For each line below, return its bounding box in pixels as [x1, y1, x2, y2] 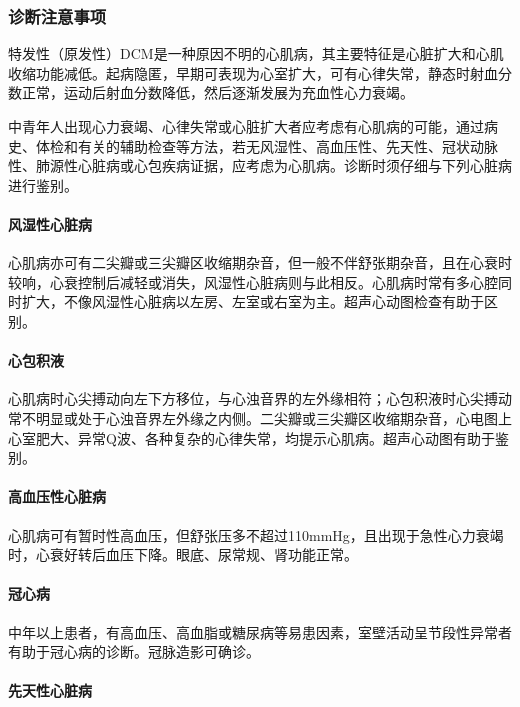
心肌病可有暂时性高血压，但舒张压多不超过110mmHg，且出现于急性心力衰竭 [8, 524, 504, 545]
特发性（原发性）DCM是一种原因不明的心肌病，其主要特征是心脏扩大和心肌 [8, 43, 504, 64]
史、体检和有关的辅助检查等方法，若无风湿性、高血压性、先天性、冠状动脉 [8, 135, 498, 156]
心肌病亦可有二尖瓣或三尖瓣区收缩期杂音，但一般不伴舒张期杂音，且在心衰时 [8, 252, 512, 273]
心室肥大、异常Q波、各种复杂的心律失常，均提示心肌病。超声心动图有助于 [8, 427, 495, 448]
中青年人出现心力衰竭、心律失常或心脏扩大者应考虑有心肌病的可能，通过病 [8, 116, 498, 136]
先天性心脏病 [8, 680, 92, 701]
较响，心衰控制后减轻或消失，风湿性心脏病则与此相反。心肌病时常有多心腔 [8, 271, 498, 292]
